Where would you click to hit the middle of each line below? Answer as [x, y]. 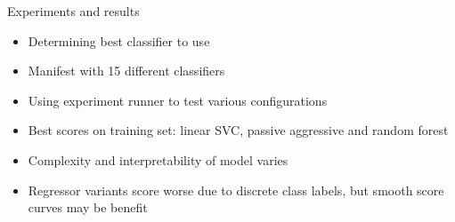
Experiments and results [73, 11]
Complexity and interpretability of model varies [158, 159]
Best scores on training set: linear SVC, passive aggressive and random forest [238, 130]
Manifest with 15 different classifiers [126, 71]
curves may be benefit [88, 207]
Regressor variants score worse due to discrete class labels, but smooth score [236, 190]
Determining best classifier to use [119, 40]
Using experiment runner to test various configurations [178, 100]
